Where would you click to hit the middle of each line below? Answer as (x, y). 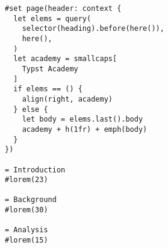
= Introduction (35, 170)
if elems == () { (48, 89)
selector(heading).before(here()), (93, 29)
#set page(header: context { (63, 8)
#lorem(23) (26, 180)
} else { (31, 109)
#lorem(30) (26, 210)
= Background (31, 200)
